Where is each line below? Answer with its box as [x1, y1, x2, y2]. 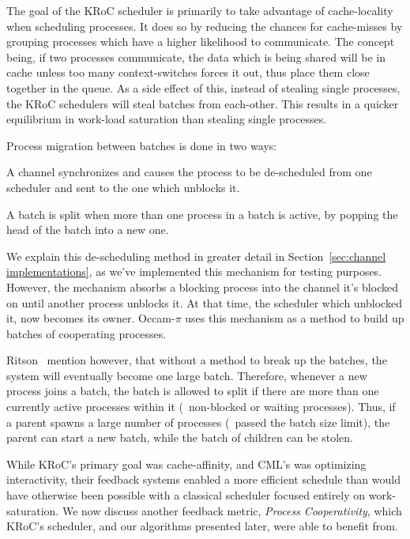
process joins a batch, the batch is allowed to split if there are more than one [6, 383, 379, 399]
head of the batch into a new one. [6, 221, 169, 238]
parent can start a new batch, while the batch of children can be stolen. [6, 429, 353, 446]
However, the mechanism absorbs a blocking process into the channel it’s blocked [6, 278, 398, 295]
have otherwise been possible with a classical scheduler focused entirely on [6, 487, 366, 503]
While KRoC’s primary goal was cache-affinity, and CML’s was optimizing [6, 455, 367, 472]
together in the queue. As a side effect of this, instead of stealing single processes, [6, 79, 401, 96]
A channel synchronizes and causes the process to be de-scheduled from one [6, 164, 372, 180]
